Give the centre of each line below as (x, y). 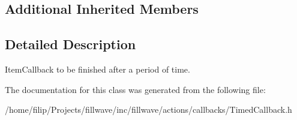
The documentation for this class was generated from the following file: (135, 89)
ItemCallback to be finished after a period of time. (97, 69)
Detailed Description (70, 44)
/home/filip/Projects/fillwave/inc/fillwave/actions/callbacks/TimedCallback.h (148, 109)
